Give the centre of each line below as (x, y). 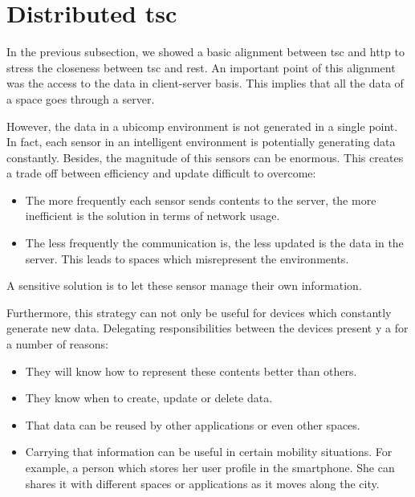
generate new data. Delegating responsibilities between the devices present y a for (207, 328)
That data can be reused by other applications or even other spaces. (193, 424)
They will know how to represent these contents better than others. (191, 371)
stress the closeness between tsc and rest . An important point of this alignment (201, 67)
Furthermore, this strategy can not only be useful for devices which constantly (199, 312)
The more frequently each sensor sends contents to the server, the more (201, 200)
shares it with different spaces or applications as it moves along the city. (202, 483)
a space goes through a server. (81, 98)
